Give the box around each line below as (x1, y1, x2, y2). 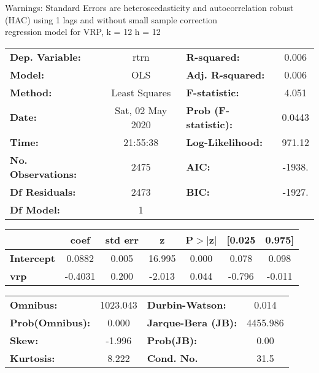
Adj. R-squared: (186, 67, 265, 82)
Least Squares (111, 85, 171, 99)
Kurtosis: (10, 350, 55, 365)
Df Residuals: (10, 184, 76, 199)
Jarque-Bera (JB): (147, 315, 237, 329)
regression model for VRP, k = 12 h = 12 (5, 25, 161, 38)
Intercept (10, 250, 55, 265)
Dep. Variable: (10, 49, 81, 64)
